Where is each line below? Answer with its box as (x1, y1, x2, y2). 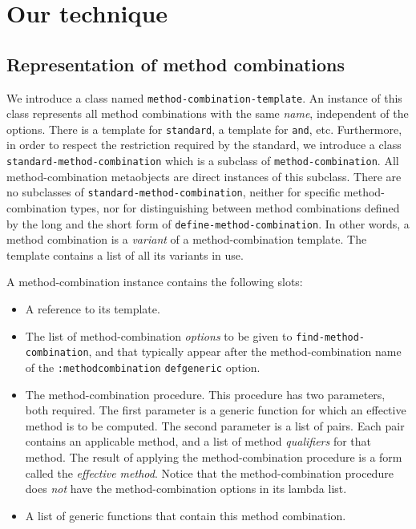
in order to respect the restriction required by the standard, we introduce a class (6, 136, 402, 153)
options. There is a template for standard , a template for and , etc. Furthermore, (6, 120, 402, 137)
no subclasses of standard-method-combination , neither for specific (6, 184, 341, 200)
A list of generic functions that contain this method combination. (25, 507, 346, 523)
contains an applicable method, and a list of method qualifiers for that (25, 433, 372, 450)
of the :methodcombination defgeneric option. (25, 358, 261, 375)
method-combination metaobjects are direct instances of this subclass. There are (6, 168, 402, 184)
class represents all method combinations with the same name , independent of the (6, 105, 409, 122)
